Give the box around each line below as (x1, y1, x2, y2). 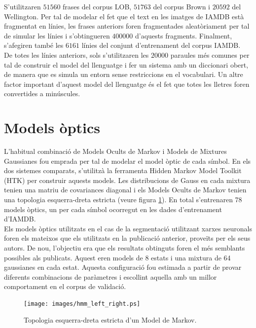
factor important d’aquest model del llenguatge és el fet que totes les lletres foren (4, 78, 250, 89)
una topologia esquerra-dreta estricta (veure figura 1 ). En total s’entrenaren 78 (4, 194, 242, 205)
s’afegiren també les (4, 40, 64, 50)
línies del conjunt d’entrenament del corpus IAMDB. (81, 40, 241, 50)
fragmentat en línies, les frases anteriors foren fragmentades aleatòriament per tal (4, 21, 250, 31)
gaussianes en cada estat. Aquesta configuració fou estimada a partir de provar (4, 262, 242, 272)
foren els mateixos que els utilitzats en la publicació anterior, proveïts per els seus (4, 233, 251, 243)
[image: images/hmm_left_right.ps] (24, 300, 141, 307)
